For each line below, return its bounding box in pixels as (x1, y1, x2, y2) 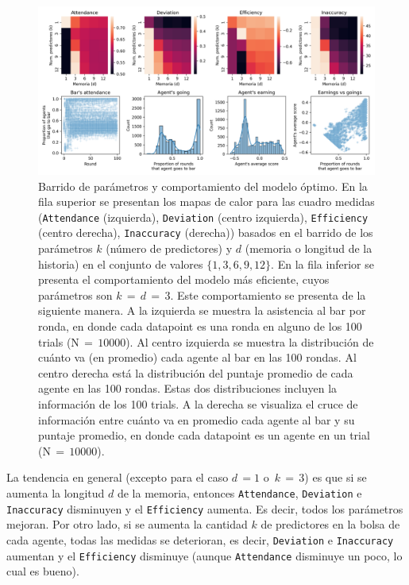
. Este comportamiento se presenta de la (170, 286, 366, 303)
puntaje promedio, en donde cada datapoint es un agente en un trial (38, 427, 370, 444)
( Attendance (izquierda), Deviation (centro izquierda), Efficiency (38, 208, 368, 225)
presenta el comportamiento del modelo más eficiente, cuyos (38, 271, 330, 288)
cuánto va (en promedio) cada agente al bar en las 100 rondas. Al (38, 349, 357, 366)
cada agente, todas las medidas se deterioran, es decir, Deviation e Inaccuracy (6, 531, 394, 548)
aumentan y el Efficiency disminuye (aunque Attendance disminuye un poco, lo (6, 547, 403, 564)
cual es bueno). (6, 563, 79, 579)
